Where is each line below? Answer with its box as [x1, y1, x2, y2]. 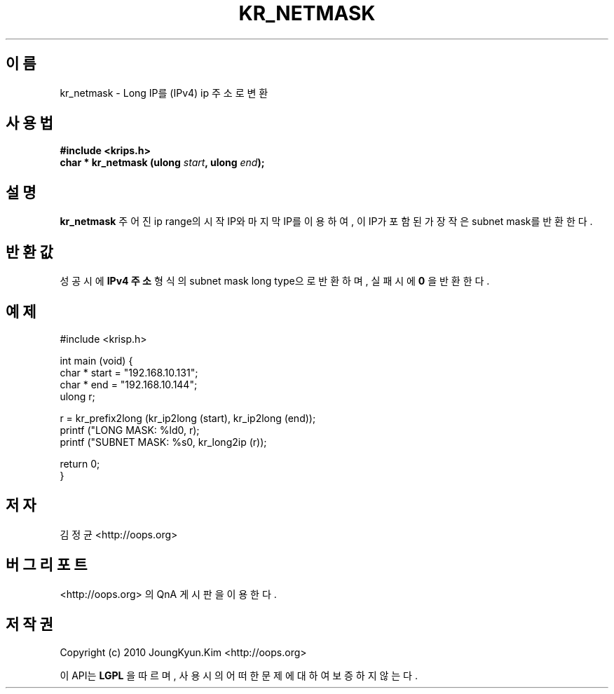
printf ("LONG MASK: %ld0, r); [60, 423, 200, 436]
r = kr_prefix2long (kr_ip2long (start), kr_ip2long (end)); [60, 411, 316, 424]
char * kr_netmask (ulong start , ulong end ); [60, 156, 265, 169]
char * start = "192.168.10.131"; [60, 366, 198, 379]
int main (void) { [60, 354, 133, 367]
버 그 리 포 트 [6, 556, 88, 574]
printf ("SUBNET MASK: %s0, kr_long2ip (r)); [60, 435, 267, 448]
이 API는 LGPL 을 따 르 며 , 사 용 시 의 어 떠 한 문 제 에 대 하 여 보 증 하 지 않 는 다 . [60, 669, 418, 681]
